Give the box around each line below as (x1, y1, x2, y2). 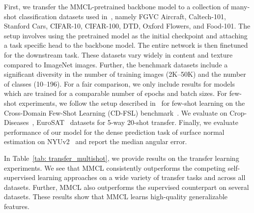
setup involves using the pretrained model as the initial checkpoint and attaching (4, 30, 248, 40)
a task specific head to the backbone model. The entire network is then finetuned (4, 40, 248, 50)
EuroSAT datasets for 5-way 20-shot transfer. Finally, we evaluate (36, 117, 238, 127)
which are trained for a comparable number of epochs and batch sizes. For (4, 88, 227, 98)
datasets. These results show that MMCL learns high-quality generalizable (4, 191, 228, 202)
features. (4, 201, 29, 211)
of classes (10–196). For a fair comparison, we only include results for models (4, 78, 235, 89)
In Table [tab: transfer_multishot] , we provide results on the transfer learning (4, 152, 239, 163)
